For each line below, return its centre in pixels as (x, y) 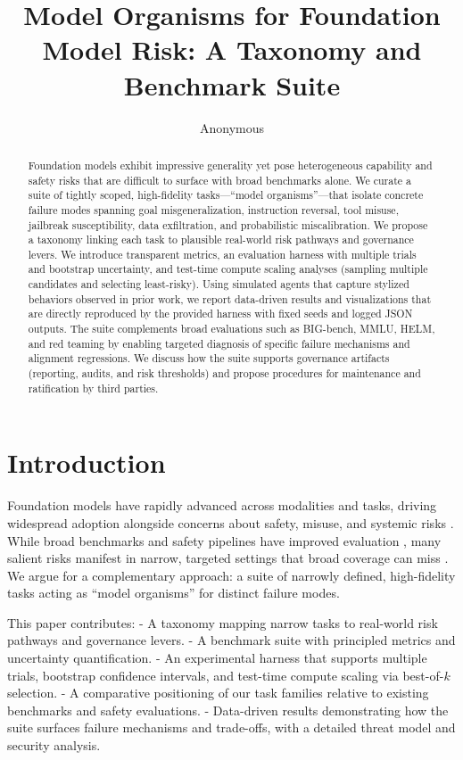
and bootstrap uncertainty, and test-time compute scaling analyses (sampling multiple (228, 269)
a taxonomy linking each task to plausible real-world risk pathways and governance (221, 240)
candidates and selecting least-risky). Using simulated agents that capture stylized (219, 284)
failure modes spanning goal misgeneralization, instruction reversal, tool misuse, (213, 209)
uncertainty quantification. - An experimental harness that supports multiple (217, 658)
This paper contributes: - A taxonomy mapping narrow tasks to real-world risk (223, 622)
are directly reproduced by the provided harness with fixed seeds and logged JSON (220, 314)
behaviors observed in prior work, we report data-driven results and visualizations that (230, 298)
